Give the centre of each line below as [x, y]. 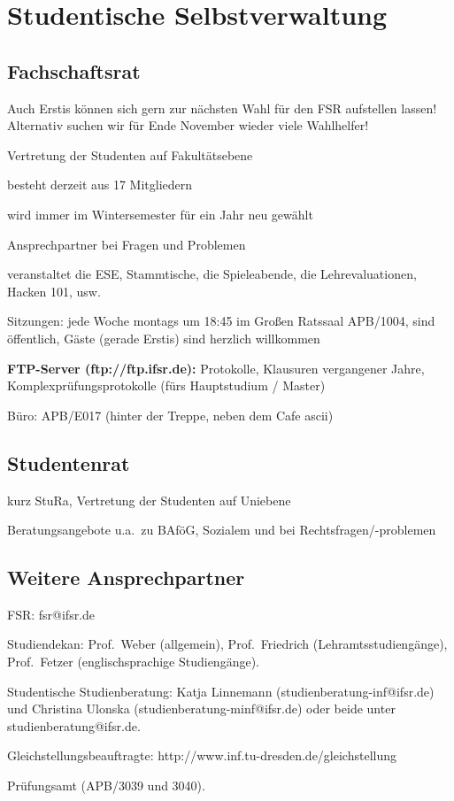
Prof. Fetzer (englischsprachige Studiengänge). [133, 662]
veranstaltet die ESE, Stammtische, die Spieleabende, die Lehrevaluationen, [212, 274]
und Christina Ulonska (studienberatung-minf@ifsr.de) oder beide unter [201, 709]
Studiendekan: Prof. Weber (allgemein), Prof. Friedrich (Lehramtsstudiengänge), [227, 644]
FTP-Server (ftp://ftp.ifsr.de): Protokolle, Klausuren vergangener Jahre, [216, 368]
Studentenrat [69, 462]
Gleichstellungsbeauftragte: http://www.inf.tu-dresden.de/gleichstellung [202, 755]
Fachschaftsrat [74, 70]
